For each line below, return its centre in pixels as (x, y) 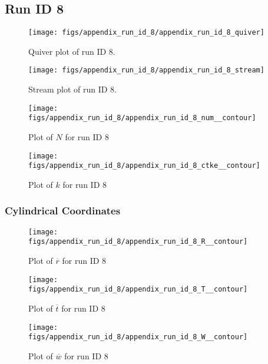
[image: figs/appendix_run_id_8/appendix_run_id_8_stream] (146, 70)
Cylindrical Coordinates (63, 211)
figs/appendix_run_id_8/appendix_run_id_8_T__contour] (138, 289)
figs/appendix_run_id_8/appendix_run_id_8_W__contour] (138, 337)
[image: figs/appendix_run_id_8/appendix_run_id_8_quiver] (146, 33)
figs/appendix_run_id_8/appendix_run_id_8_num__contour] (142, 118)
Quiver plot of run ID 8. (72, 51)
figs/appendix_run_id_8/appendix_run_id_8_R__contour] (138, 242)
